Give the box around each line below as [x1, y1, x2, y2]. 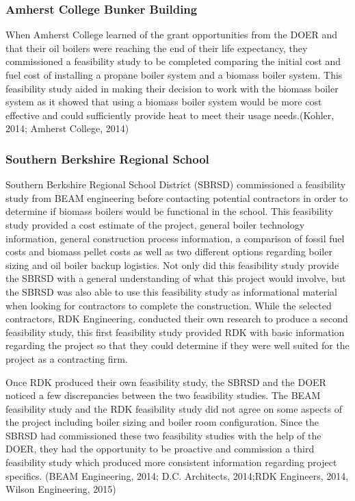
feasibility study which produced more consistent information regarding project [5, 455, 337, 470]
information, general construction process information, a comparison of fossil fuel [5, 231, 345, 245]
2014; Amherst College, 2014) [5, 121, 129, 136]
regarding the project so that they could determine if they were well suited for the [5, 338, 350, 352]
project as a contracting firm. [5, 351, 128, 365]
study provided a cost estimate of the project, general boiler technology [5, 217, 305, 231]
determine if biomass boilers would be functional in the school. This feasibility [5, 204, 333, 218]
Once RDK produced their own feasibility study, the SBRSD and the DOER [5, 374, 326, 389]
